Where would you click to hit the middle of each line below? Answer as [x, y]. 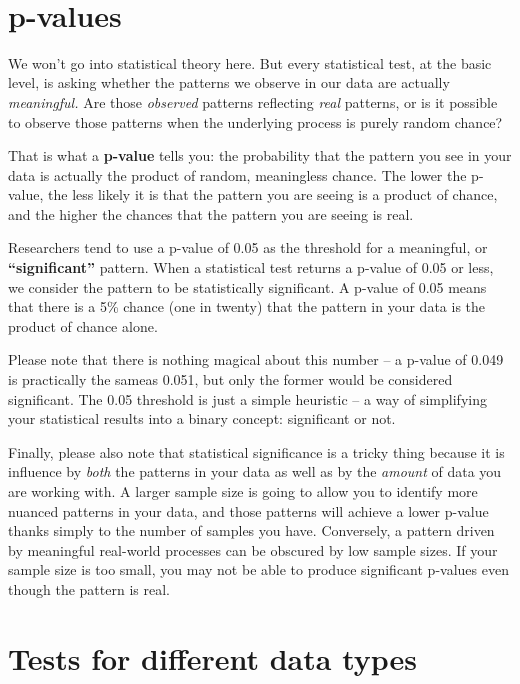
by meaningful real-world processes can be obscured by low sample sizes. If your [253, 549]
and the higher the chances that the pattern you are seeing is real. [211, 213]
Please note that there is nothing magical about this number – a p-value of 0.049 [256, 359]
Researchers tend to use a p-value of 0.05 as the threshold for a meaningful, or [248, 247]
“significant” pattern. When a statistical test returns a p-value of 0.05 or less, [251, 267]
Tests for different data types [212, 657]
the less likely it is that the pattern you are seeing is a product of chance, [273, 194]
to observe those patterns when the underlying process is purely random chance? [255, 121]
